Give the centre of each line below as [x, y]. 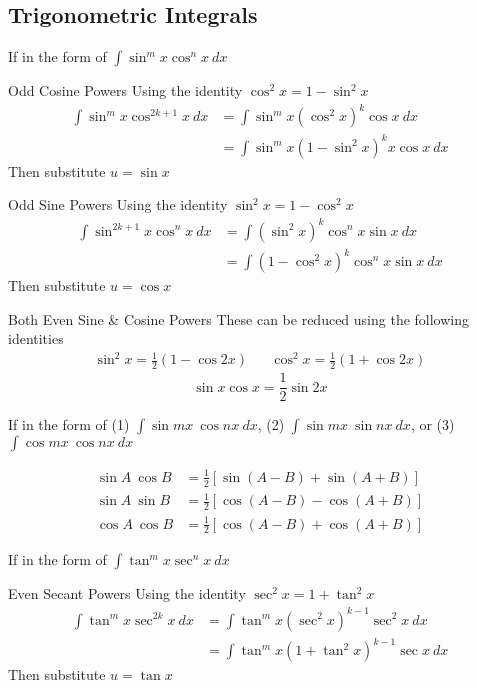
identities [36, 338]
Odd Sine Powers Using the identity [118, 204]
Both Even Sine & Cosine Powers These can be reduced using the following [239, 318]
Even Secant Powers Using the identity [127, 593]
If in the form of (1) [69, 424]
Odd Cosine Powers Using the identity [125, 90]
